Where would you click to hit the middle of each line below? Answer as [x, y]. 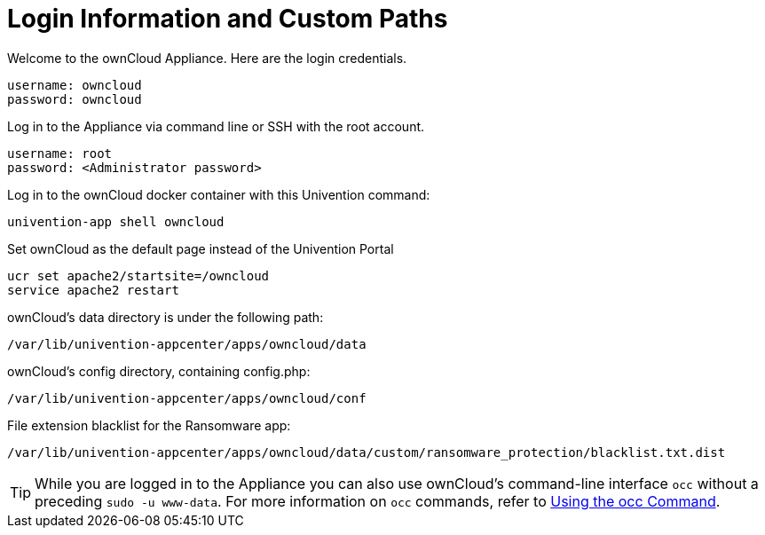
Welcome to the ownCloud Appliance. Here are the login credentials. [207, 58]
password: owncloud [75, 99]
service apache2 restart [93, 290]
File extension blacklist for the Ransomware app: [149, 425]
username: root [60, 153]
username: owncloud [75, 85]
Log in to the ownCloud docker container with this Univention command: [219, 194]
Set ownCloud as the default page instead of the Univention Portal [201, 248]
